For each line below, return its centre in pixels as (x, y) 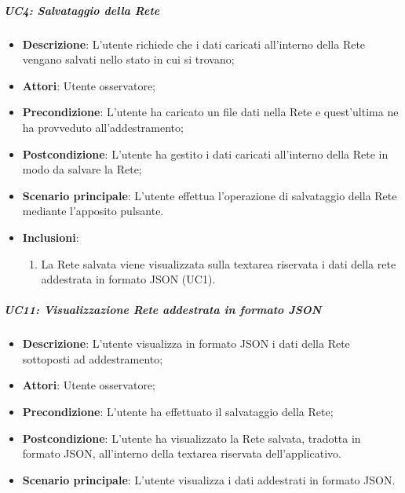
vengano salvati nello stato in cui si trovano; (128, 59)
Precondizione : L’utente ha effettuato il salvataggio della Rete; (178, 412)
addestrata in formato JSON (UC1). (128, 279)
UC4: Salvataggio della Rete (82, 10)
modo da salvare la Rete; (82, 169)
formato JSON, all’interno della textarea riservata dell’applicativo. (182, 453)
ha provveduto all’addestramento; (103, 127)
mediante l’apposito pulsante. (93, 211)
